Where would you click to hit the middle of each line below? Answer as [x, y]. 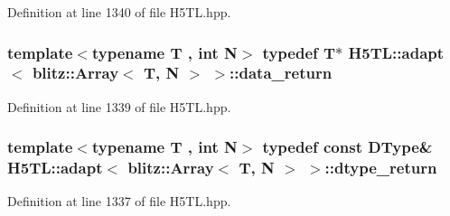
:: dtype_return [381, 168]
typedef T [299, 52]
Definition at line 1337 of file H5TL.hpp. [119, 201]
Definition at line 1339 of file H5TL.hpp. [119, 106]
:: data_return [281, 73]
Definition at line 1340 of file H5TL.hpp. [119, 12]
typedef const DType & [347, 147]
